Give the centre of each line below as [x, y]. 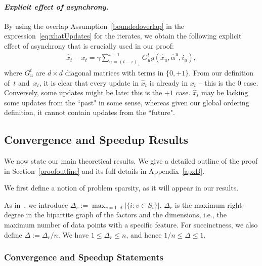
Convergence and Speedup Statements [84, 257]
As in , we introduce [36, 204]
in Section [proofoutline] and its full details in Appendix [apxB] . [104, 170]
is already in [168, 82]
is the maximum [200, 204]
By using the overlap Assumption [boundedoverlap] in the [94, 26]
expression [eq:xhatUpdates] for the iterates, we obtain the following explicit [123, 36]
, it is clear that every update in [89, 82]
